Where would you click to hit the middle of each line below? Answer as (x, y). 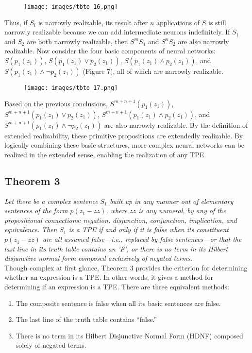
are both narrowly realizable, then (77, 41)
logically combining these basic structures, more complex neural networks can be (125, 145)
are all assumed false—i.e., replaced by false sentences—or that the (142, 239)
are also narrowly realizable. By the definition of (176, 125)
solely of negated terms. (51, 345)
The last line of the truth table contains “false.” (86, 319)
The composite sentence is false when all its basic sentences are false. (118, 303)
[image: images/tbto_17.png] (71, 88)
